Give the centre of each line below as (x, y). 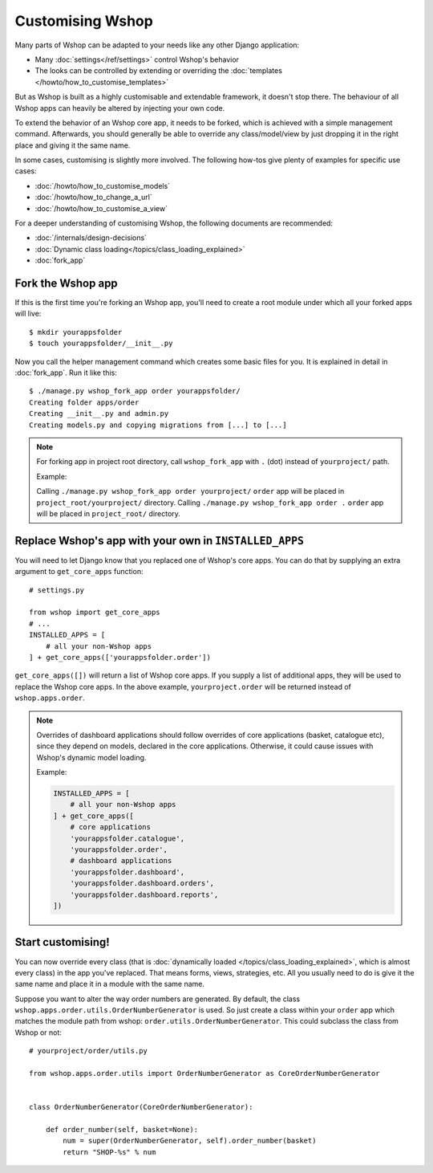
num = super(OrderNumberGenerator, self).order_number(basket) (190, 1141)
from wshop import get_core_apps (95, 613)
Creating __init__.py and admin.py (99, 414)
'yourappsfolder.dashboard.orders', (142, 884)
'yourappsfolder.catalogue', (127, 838)
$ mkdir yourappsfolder (76, 332)
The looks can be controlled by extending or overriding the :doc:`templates (158, 71)
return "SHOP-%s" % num (109, 1152)
